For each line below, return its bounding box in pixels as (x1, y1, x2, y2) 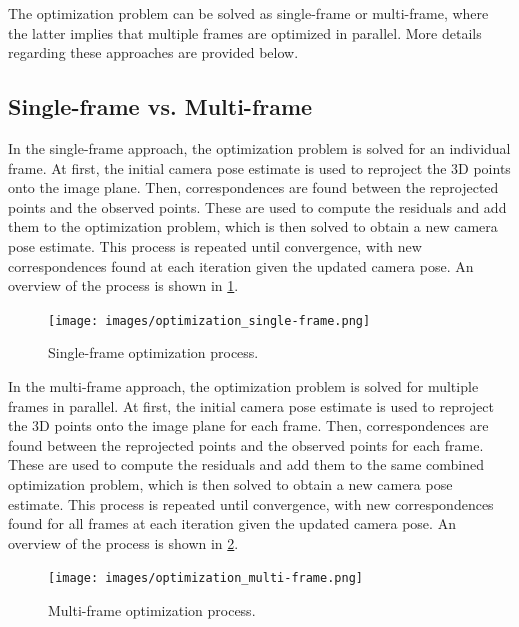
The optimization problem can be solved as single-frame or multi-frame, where (8, 3, 489, 23)
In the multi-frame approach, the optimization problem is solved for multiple (8, 375, 479, 396)
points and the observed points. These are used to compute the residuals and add (8, 196, 507, 217)
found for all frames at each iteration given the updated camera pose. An (8, 513, 456, 534)
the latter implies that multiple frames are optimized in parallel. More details (8, 22, 482, 43)
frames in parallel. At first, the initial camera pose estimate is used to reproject (8, 395, 494, 416)
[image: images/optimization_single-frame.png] (48, 313, 371, 328)
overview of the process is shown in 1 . (8, 275, 239, 296)
